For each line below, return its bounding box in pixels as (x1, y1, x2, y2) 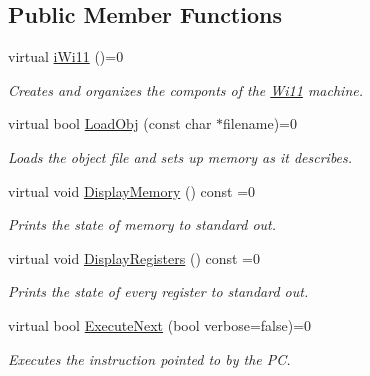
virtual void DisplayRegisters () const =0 (8, 247, 261, 268)
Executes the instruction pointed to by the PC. (8, 348, 291, 369)
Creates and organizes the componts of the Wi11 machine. (8, 79, 363, 100)
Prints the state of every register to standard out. (8, 281, 309, 302)
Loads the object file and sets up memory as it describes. (8, 146, 353, 167)
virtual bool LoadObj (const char (8, 113, 212, 134)
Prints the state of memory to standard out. (8, 214, 277, 235)
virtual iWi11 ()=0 (8, 46, 124, 67)
